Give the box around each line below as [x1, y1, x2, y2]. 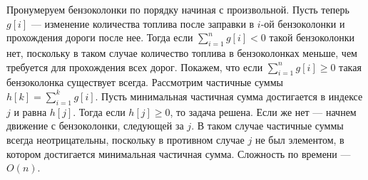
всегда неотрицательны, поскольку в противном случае [6, 132, 245, 147]
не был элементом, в [255, 132, 344, 147]
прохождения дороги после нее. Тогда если [6, 30, 193, 45]
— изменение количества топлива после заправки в [31, 16, 255, 31]
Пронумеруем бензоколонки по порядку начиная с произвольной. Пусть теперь [6, 2, 349, 16]
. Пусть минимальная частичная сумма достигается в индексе [95, 88, 363, 103]
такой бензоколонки [269, 30, 354, 45]
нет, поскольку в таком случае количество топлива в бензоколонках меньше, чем [6, 45, 357, 60]
